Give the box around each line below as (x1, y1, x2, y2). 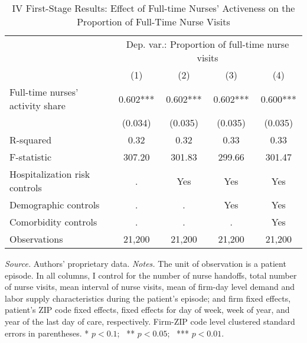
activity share (9, 99, 66, 112)
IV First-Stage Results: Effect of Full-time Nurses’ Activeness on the (12, 1, 295, 15)
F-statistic (9, 150, 52, 164)
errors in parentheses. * (5, 326, 89, 339)
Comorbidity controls (9, 215, 97, 228)
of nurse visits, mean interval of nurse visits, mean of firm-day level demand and (5, 280, 295, 293)
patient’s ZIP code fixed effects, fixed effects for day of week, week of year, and (5, 303, 290, 316)
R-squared (9, 133, 52, 146)
